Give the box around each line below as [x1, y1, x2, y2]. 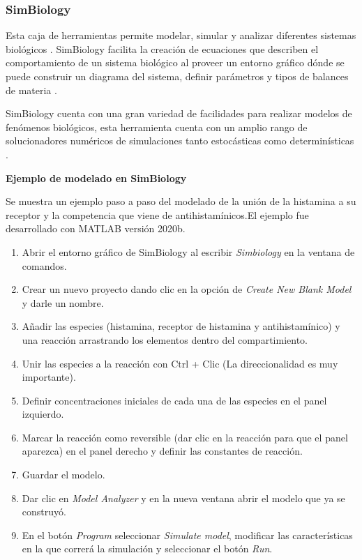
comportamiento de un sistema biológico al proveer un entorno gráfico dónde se [6, 55, 345, 70]
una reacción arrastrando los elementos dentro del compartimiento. [22, 332, 308, 347]
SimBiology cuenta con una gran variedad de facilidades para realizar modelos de [6, 106, 352, 121]
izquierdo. [22, 407, 64, 421]
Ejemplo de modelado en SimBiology [6, 170, 187, 185]
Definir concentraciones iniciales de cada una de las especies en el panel [22, 393, 327, 407]
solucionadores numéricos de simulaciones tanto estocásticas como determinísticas [6, 133, 354, 148]
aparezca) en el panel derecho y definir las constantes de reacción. [22, 444, 303, 458]
